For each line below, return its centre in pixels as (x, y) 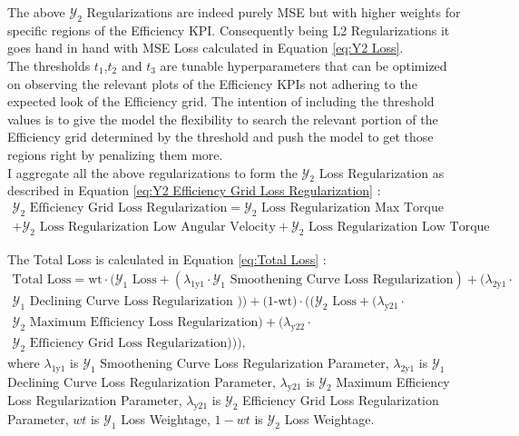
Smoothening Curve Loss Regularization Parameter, (245, 362)
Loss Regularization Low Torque (399, 227)
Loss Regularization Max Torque (353, 208)
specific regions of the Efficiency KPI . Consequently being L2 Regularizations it (229, 30)
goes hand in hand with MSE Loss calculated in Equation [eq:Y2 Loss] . (206, 48)
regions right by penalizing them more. (115, 154)
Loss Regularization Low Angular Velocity (157, 227)
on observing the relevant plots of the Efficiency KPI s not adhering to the (212, 83)
